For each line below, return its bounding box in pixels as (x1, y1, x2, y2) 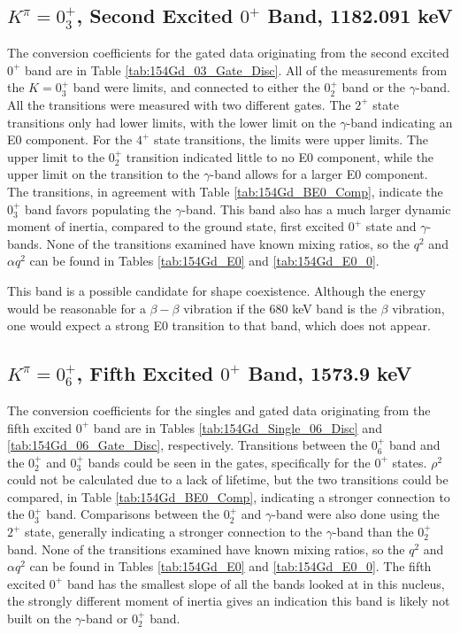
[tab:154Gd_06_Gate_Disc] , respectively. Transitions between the (7, 436, 368, 454)
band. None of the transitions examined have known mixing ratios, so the (7, 539, 405, 558)
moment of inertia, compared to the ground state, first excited (7, 217, 345, 236)
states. (392, 452, 427, 471)
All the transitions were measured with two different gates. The (7, 95, 351, 113)
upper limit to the (7, 147, 105, 166)
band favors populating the (25, 199, 172, 218)
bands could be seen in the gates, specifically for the (88, 452, 371, 471)
